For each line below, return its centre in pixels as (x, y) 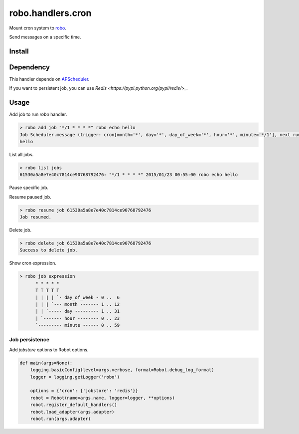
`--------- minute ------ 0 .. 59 (77, 325)
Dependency (29, 67)
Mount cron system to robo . (38, 28)
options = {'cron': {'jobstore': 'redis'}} (84, 391)
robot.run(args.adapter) (61, 419)
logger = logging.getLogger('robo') (75, 377)
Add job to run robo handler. (38, 114)
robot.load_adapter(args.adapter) (72, 412)
